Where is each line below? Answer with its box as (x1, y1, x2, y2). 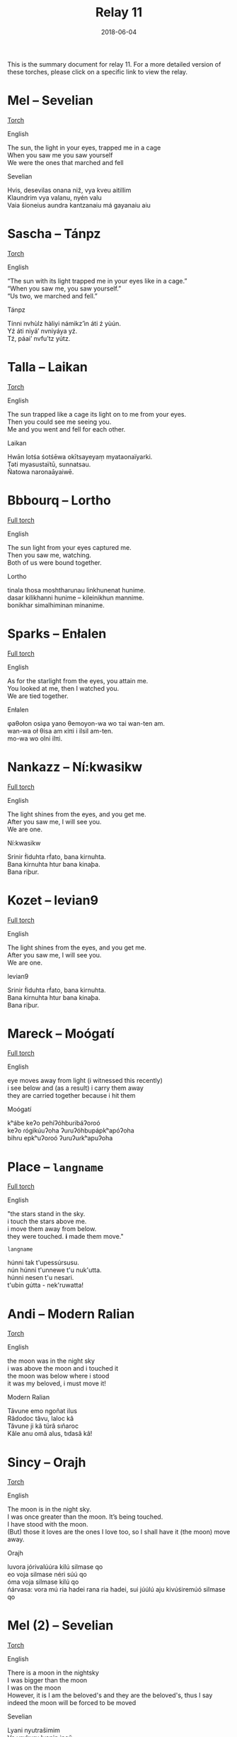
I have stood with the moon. (7, 1520, 88, 1529)
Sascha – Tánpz (7, 226, 101, 242)
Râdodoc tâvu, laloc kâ (7, 1415, 74, 1423)
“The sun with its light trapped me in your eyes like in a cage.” (7, 276, 187, 285)
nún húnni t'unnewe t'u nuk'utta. (7, 1266, 102, 1274)
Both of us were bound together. (7, 558, 103, 567)
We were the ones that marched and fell (7, 158, 124, 167)
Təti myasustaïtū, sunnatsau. (7, 460, 91, 468)
